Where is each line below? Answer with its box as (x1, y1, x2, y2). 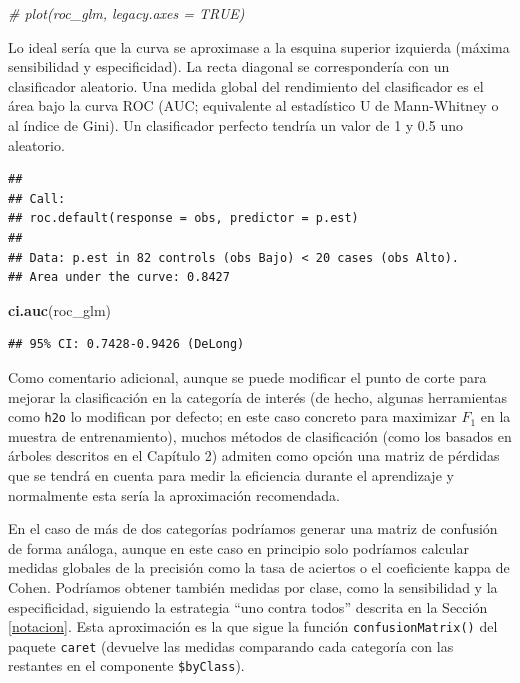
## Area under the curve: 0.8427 (8, 270, 230, 285)
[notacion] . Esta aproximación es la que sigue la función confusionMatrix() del (8, 616, 498, 637)
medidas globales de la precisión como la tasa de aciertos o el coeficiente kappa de (8, 557, 510, 578)
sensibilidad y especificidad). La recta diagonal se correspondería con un (8, 56, 450, 77)
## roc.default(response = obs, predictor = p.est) (8, 211, 359, 226)
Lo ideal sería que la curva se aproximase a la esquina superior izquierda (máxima (8, 36, 510, 57)
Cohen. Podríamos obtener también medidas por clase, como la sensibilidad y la (8, 576, 498, 597)
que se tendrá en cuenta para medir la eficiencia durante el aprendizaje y (8, 464, 454, 485)
